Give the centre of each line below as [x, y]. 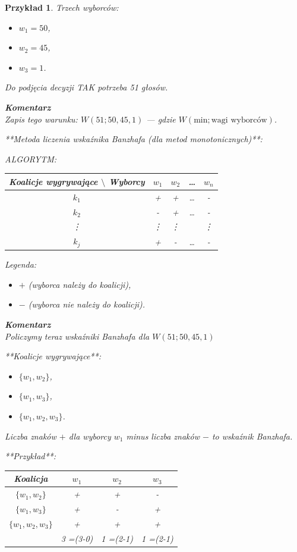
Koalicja [31, 479]
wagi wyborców [239, 120]
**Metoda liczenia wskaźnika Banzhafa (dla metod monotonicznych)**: [134, 139]
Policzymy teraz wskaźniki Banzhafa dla [77, 336]
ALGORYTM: [31, 159]
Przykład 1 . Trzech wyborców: [62, 7]
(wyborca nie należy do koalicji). [87, 304]
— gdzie [161, 119]
